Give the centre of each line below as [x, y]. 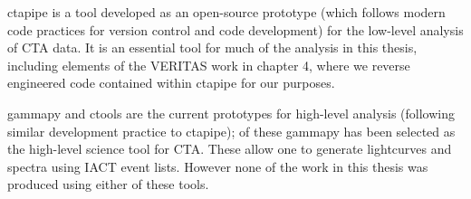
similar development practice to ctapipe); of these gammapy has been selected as [231, 131]
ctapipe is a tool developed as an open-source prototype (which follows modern [226, 12]
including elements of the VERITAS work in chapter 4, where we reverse [209, 65]
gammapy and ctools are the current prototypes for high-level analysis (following [231, 113]
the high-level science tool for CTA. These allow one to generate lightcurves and [230, 149]
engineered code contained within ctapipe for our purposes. [171, 83]
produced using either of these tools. [108, 184]
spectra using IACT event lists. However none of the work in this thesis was [218, 166]
